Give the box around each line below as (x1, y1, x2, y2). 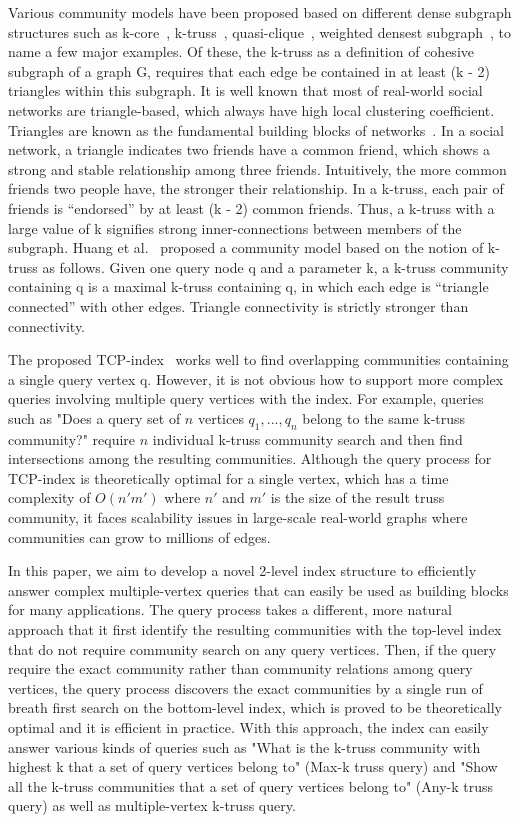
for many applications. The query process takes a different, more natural (8, 599, 452, 620)
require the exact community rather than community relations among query (8, 658, 473, 679)
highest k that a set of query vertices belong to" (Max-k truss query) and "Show (8, 756, 498, 777)
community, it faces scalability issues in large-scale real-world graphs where (8, 507, 468, 528)
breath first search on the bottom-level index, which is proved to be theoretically (8, 697, 502, 718)
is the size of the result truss (270, 487, 445, 508)
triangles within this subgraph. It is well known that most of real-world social (8, 80, 483, 101)
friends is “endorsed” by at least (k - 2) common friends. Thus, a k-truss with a (8, 197, 495, 218)
